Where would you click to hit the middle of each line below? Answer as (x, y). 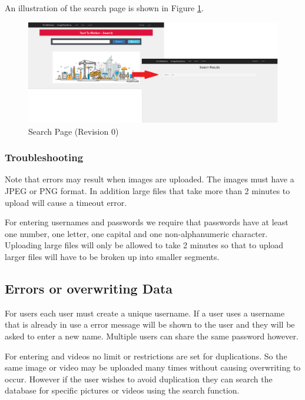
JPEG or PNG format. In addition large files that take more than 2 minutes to (147, 191)
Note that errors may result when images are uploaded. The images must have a (150, 179)
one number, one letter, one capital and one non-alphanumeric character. (136, 233)
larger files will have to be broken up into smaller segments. (112, 256)
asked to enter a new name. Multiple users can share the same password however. (152, 336)
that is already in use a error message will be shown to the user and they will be (150, 324)
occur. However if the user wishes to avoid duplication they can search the (139, 379)
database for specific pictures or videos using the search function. (122, 390)
